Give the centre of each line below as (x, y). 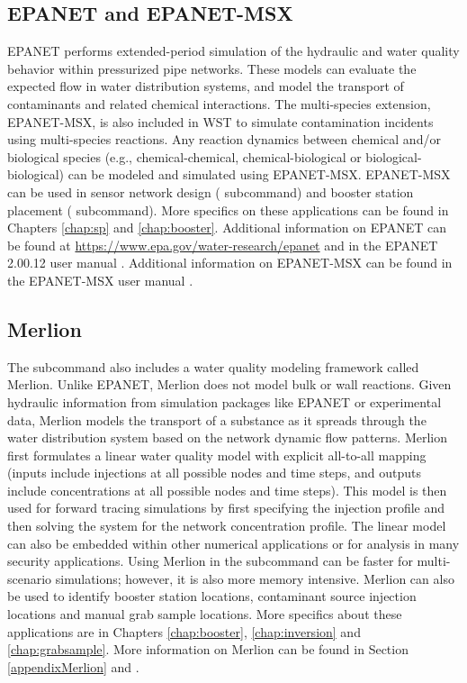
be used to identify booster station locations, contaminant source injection (212, 596)
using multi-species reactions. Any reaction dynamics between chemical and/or (224, 139)
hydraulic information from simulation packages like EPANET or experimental (225, 401)
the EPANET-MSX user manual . (100, 280)
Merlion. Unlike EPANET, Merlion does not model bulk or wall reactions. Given (229, 384)
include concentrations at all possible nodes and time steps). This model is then (227, 490)
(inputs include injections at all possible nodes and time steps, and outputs (214, 473)
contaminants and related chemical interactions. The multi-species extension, (219, 103)
